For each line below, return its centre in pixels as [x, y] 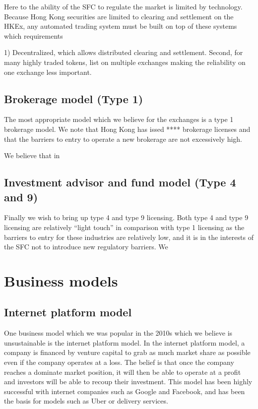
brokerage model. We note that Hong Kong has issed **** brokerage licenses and [127, 129]
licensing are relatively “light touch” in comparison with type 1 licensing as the [124, 227]
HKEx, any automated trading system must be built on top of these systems [121, 26]
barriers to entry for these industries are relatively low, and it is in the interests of [129, 237]
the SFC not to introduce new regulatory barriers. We [86, 247]
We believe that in [32, 155]
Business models [61, 280]
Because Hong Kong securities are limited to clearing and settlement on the [119, 16]
